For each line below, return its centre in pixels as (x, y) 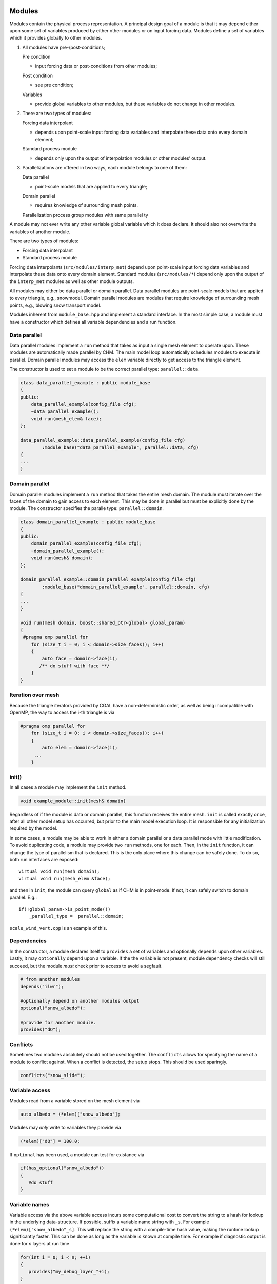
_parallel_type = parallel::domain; (76, 916)
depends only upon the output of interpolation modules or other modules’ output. (121, 158)
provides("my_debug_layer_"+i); (69, 1272)
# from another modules (50, 979)
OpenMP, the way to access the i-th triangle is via (62, 712)
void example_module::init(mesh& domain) (73, 801)
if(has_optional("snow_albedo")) (62, 1168)
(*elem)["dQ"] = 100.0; (50, 1141)
